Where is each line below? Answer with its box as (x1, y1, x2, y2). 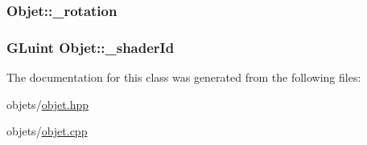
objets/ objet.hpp (6, 95, 89, 112)
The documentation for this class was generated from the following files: (6, 69, 361, 86)
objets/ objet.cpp (6, 123, 88, 139)
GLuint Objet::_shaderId (6, 37, 175, 57)
